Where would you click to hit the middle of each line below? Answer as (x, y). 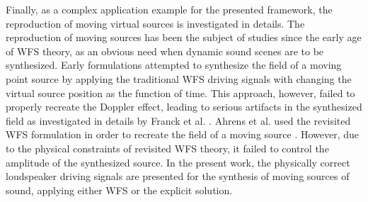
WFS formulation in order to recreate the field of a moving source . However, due (183, 134)
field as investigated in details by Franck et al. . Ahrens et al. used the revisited (178, 120)
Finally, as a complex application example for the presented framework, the (169, 9)
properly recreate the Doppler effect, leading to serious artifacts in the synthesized (184, 107)
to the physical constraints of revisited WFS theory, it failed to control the (167, 148)
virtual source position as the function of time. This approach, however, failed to (180, 92)
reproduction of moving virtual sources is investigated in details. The (155, 23)
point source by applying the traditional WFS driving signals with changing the (179, 78)
